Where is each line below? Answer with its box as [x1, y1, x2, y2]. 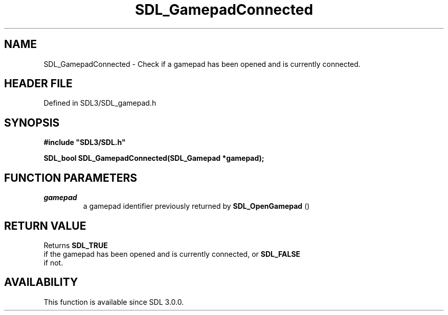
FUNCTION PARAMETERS [4, 171, 137, 184]
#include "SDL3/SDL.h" [43, 138, 126, 147]
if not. [43, 258, 63, 267]
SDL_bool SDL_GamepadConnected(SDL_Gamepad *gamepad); [43, 154, 264, 163]
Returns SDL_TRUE [43, 240, 108, 250]
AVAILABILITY [4, 276, 78, 289]
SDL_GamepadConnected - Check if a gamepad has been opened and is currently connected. [43, 59, 361, 68]
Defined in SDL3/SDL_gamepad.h [43, 99, 156, 108]
